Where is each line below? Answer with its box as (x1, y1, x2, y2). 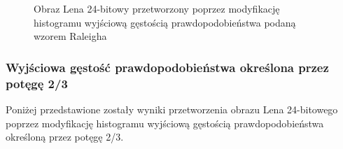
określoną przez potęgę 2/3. (6, 129, 124, 144)
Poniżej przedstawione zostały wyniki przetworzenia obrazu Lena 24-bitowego (6, 101, 338, 116)
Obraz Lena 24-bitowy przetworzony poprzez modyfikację (34, 1, 280, 15)
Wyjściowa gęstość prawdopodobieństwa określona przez (6, 58, 329, 76)
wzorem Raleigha (34, 29, 107, 43)
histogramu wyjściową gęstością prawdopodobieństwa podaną (34, 15, 296, 29)
